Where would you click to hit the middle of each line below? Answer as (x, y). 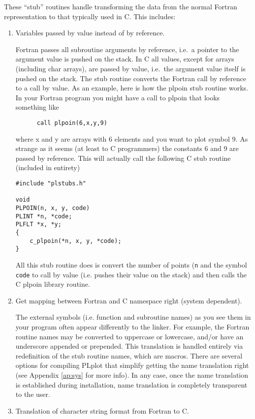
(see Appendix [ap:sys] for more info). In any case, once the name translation (132, 374)
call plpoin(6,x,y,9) (72, 123)
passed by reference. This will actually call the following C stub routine (123, 158)
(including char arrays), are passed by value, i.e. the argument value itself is (130, 68)
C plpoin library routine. (53, 284)
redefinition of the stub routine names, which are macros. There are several (129, 355)
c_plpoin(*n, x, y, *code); (76, 241)
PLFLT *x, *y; (38, 224)
